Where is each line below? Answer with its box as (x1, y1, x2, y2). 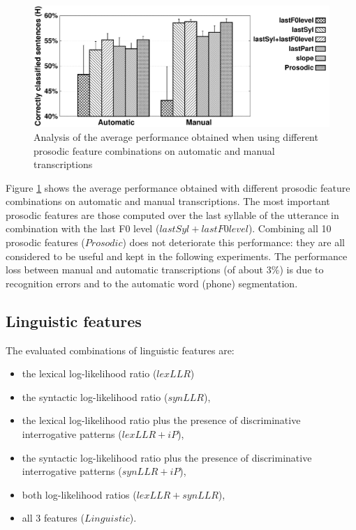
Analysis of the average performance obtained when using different (34, 129, 318, 144)
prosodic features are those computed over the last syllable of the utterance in (6, 207, 339, 222)
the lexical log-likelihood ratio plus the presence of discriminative (22, 413, 301, 427)
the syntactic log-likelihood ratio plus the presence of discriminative (22, 450, 312, 464)
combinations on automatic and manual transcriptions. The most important (6, 194, 330, 209)
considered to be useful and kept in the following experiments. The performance (6, 248, 348, 263)
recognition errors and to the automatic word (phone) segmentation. (6, 275, 298, 290)
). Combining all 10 (248, 221, 332, 236)
